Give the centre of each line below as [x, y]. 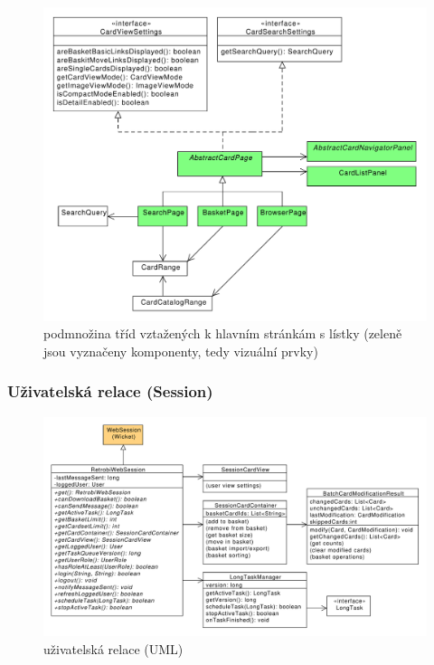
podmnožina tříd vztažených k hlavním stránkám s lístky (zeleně [223, 333]
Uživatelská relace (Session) [110, 391]
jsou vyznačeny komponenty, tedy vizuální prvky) [181, 351]
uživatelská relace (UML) [113, 648]
